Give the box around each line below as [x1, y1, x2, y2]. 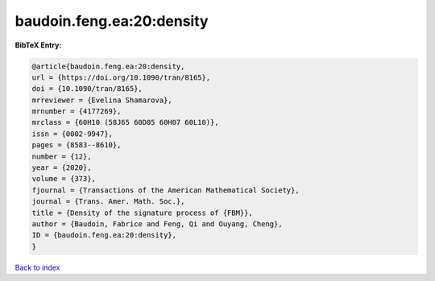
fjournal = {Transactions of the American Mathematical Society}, [31, 185, 300, 195]
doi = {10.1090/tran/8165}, [31, 85, 143, 93]
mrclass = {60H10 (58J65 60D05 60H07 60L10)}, [31, 118, 219, 127]
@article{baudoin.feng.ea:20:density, [31, 61, 185, 71]
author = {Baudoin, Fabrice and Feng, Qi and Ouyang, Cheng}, [31, 220, 283, 229]
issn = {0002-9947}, [31, 129, 113, 138]
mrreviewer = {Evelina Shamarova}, [31, 95, 172, 105]
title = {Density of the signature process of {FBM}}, [31, 208, 253, 217]
